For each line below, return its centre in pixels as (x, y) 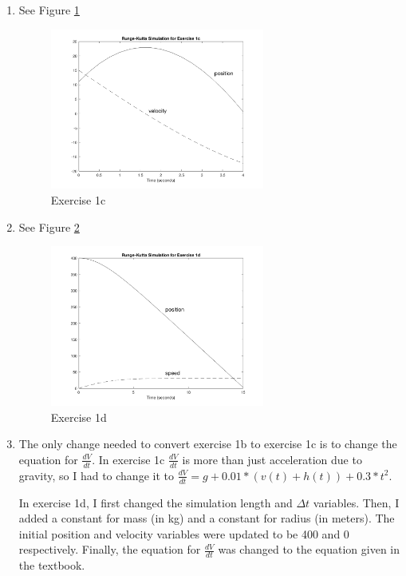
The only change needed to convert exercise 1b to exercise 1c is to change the (208, 444)
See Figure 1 (49, 10)
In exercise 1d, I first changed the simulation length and (156, 502)
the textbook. (52, 565)
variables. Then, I (356, 502)
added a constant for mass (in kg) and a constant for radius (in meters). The (207, 518)
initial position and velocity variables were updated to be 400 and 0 (184, 533)
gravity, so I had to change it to (96, 475)
